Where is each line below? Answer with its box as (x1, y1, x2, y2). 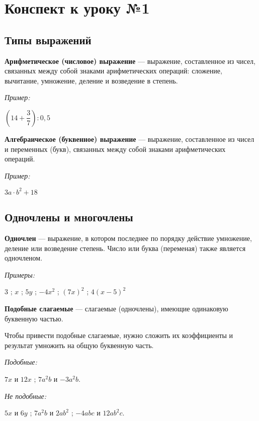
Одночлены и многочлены (5, 209, 133, 225)
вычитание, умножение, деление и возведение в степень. (5, 75, 178, 86)
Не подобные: (5, 390, 47, 401)
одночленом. (5, 252, 43, 263)
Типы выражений (5, 32, 92, 47)
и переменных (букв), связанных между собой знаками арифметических (5, 143, 226, 154)
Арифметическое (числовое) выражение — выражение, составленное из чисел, (5, 55, 255, 66)
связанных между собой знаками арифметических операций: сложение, (5, 65, 222, 76)
